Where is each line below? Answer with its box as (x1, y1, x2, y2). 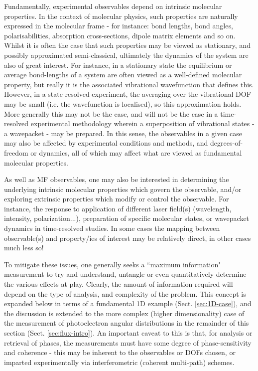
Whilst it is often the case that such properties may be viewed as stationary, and (4, 40, 251, 50)
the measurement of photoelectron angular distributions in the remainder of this (4, 318, 249, 328)
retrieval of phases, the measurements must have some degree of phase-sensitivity (4, 337, 252, 348)
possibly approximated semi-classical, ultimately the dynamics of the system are (4, 49, 249, 60)
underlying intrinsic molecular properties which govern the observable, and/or (4, 184, 242, 194)
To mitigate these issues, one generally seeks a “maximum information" (4, 259, 221, 269)
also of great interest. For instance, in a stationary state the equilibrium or (4, 59, 232, 70)
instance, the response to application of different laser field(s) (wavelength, (4, 203, 232, 213)
